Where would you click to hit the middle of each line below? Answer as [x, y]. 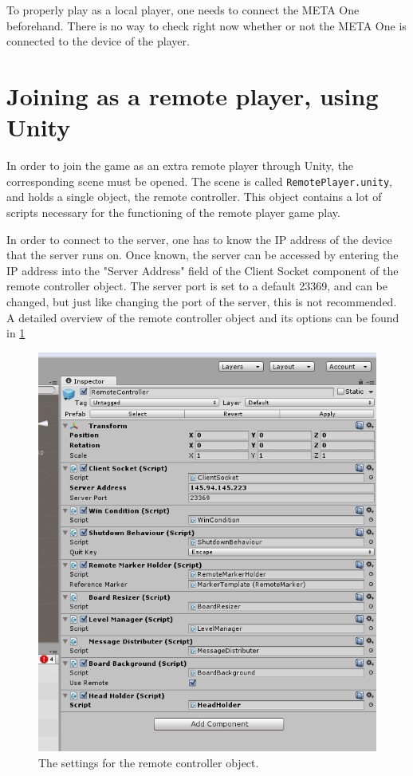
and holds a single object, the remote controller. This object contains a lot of [194, 197]
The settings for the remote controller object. [149, 762]
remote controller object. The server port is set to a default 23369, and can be [197, 286]
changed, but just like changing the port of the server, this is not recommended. [202, 301]
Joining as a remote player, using [193, 95]
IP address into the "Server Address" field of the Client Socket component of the [203, 270]
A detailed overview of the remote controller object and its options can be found [203, 317]
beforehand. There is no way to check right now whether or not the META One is [206, 25]
